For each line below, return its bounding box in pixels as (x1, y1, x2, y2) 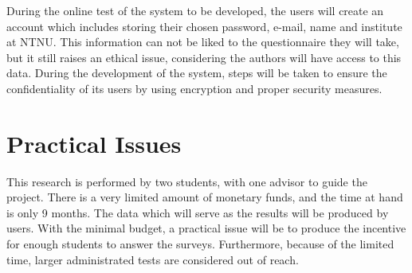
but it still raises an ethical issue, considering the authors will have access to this (6, 49, 402, 65)
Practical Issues (6, 127, 182, 159)
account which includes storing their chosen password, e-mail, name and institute (6, 18, 402, 34)
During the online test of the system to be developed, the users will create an (6, 2, 384, 18)
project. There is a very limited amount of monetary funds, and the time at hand (6, 189, 403, 205)
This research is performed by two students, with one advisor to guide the (6, 173, 367, 189)
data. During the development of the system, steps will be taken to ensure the (6, 64, 387, 81)
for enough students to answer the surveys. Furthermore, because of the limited (6, 236, 394, 252)
